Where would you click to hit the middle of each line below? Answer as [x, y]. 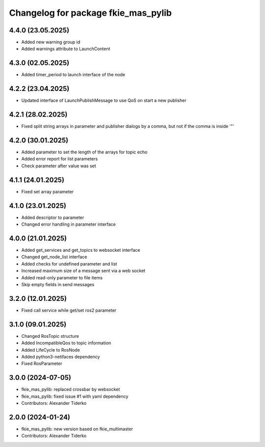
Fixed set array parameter [47, 191]
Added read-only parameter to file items [62, 277]
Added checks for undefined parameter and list [69, 264]
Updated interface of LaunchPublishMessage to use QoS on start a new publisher [104, 100]
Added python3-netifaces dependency [61, 357]
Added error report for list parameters [60, 159]
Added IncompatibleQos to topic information [66, 343]
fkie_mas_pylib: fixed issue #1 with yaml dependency [75, 396]
